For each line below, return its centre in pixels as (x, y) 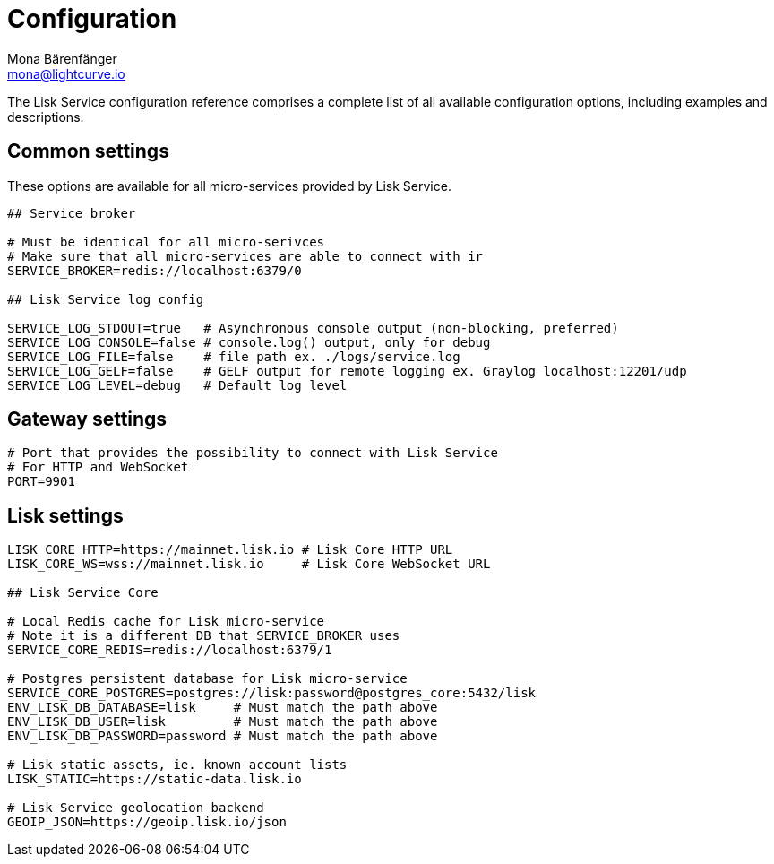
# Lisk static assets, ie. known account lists (177, 765)
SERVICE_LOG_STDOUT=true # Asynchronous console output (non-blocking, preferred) (313, 328)
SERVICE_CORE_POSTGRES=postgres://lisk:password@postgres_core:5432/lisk (272, 693)
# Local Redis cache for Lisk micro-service (166, 622)
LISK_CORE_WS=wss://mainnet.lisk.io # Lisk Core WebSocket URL (249, 564)
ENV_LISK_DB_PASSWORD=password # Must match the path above (223, 736)
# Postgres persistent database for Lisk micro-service (207, 679)
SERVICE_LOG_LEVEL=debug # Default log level (177, 385)
